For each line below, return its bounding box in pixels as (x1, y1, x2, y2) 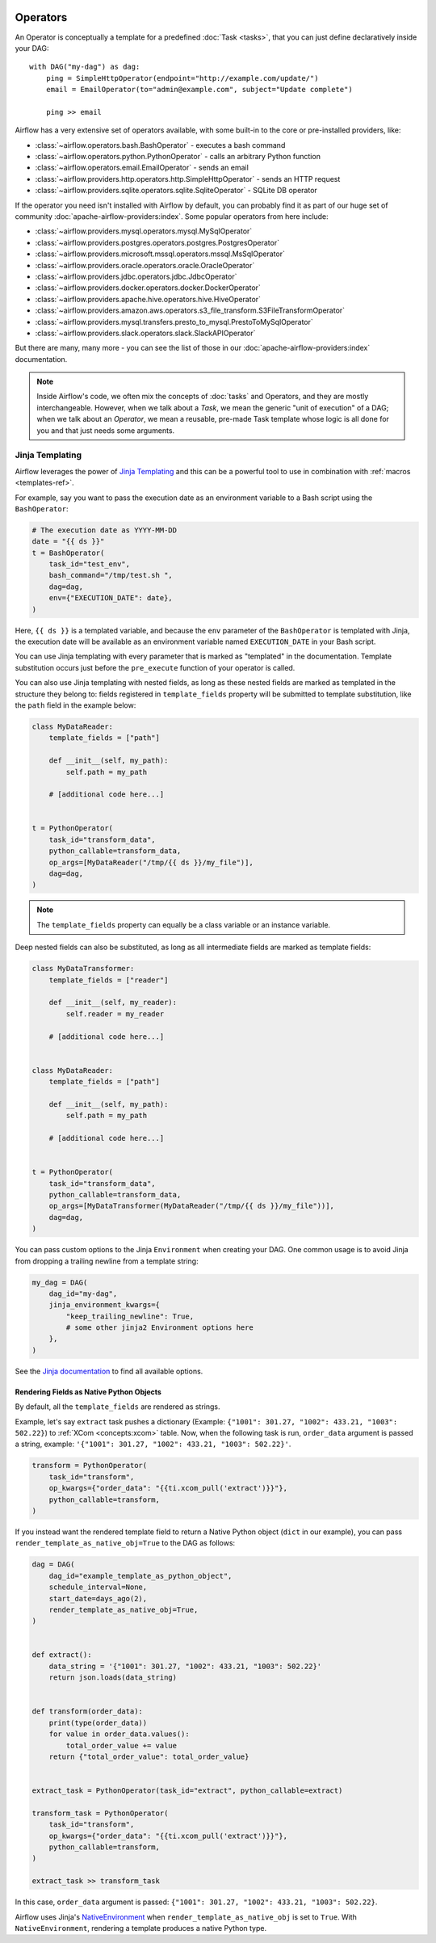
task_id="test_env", (48, 560, 131, 569)
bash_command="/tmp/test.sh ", (48, 570, 173, 580)
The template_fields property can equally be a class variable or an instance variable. (36, 919, 331, 929)
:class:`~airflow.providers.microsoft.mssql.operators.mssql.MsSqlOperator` (35, 249, 286, 259)
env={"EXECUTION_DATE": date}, (48, 594, 173, 603)
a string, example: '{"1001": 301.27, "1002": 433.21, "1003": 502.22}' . (15, 1439, 291, 1449)
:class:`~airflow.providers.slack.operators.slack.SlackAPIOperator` (35, 328, 256, 338)
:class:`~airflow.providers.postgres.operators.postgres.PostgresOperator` (35, 238, 280, 247)
